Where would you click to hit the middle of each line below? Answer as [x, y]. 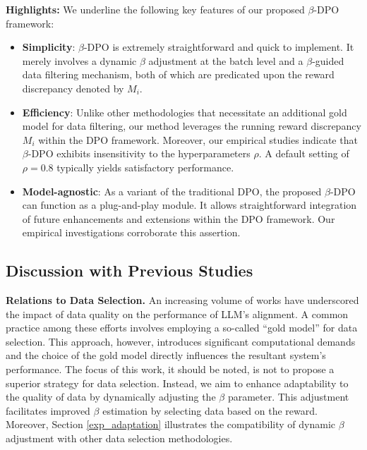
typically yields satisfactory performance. [145, 167]
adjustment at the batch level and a [226, 60]
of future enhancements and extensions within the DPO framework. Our [179, 218]
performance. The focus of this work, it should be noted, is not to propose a [170, 369]
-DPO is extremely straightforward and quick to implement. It [219, 47]
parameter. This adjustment [288, 397]
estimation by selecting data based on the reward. [210, 410]
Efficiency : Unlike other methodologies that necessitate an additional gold [185, 112]
